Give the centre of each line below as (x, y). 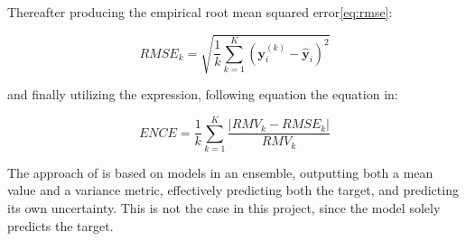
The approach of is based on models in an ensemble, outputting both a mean (220, 172)
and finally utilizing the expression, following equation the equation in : (203, 94)
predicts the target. (61, 225)
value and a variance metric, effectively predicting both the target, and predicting (233, 190)
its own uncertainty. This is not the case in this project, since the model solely (224, 208)
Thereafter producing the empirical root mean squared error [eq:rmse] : (200, 12)
